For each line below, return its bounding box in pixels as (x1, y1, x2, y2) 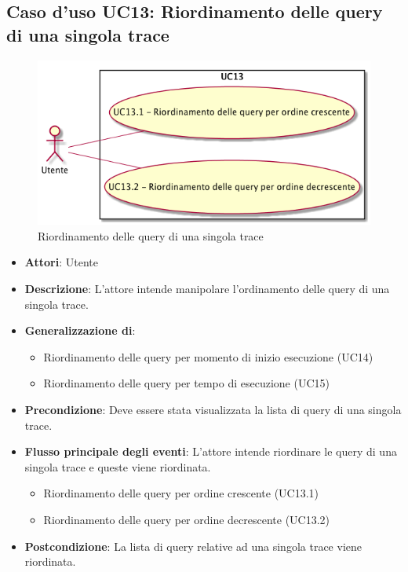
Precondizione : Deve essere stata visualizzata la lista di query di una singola (24, 401, 402, 418)
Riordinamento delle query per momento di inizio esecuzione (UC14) (43, 348, 373, 365)
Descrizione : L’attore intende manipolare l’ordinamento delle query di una (24, 280, 390, 297)
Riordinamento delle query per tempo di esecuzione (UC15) (43, 375, 330, 391)
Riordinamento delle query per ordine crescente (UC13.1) (43, 485, 319, 501)
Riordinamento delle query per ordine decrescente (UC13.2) (43, 511, 330, 528)
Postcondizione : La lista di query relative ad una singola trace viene (24, 537, 362, 554)
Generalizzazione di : (24, 322, 136, 339)
